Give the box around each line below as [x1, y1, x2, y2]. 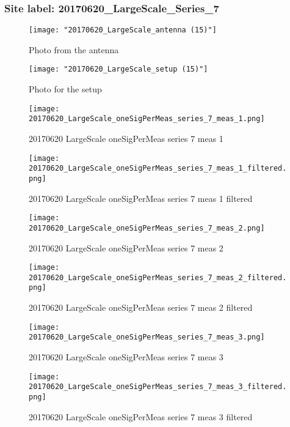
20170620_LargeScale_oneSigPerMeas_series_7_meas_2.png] [29, 223, 265, 232]
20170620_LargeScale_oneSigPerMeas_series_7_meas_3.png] [29, 333, 265, 342]
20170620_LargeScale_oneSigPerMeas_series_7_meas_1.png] [29, 114, 265, 124]
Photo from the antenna [29, 43, 119, 56]
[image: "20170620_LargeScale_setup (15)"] [29, 65, 208, 74]
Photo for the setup [29, 83, 102, 95]
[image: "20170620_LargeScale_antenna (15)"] [29, 26, 217, 35]
